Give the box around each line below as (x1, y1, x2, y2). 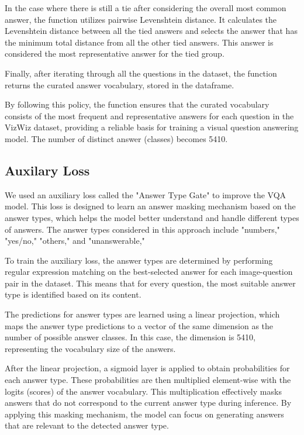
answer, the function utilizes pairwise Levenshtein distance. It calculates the (5, 13, 277, 25)
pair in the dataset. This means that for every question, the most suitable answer (5, 277, 296, 289)
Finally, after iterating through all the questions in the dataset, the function (5, 67, 277, 79)
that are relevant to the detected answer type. (5, 419, 169, 431)
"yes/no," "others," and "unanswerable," (5, 234, 145, 247)
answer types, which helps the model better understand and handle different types (5, 211, 299, 223)
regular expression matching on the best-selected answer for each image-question (5, 265, 293, 278)
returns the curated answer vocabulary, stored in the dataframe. (5, 78, 234, 91)
